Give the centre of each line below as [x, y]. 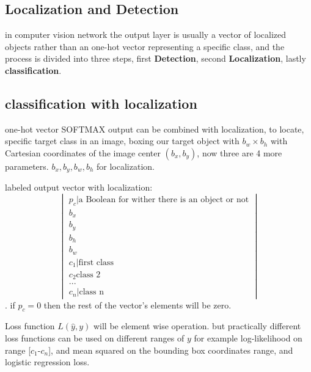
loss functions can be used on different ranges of [95, 337]
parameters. [27, 166]
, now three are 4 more [240, 152]
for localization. [126, 166]
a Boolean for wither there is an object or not [164, 200]
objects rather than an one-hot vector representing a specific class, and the [145, 46]
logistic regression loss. [47, 362]
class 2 [88, 275]
